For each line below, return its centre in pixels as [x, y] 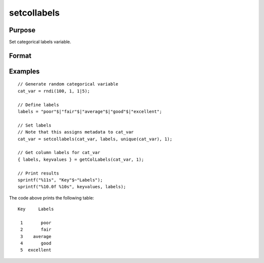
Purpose [22, 30]
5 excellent [36, 250]
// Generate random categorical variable [68, 84]
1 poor [36, 223]
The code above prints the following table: [52, 197]
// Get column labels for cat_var [59, 153]
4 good [36, 243]
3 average [36, 236]
